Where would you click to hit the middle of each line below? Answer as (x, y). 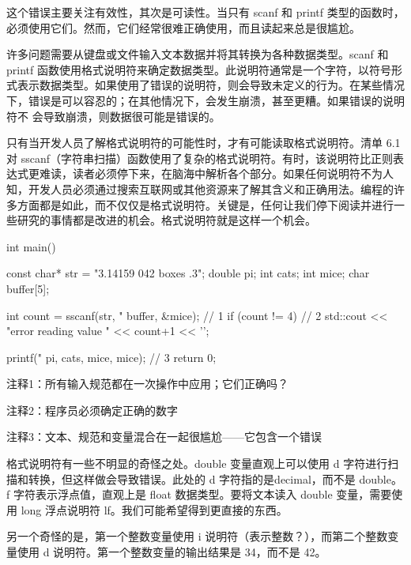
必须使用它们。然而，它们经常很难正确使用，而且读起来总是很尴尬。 (183, 27)
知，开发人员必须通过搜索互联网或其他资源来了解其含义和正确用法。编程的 (200, 188)
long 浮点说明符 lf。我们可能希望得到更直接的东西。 (154, 509)
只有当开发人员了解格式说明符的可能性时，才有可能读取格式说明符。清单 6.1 (204, 143)
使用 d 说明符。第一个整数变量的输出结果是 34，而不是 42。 (172, 552)
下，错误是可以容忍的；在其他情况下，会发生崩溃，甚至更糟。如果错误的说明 (205, 100)
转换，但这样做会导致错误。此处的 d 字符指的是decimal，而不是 (192, 478)
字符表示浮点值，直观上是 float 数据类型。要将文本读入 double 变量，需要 (202, 494)
